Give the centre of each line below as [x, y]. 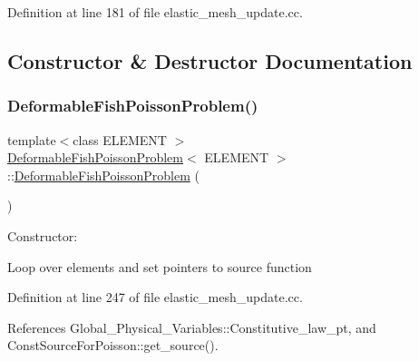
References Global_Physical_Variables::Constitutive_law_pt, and [192, 327]
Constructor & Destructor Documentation [210, 60]
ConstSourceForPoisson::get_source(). [113, 345]
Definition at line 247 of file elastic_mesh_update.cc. [155, 297]
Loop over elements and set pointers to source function [160, 266]
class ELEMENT [120, 139]
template [32, 139]
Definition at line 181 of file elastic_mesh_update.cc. [155, 12]
